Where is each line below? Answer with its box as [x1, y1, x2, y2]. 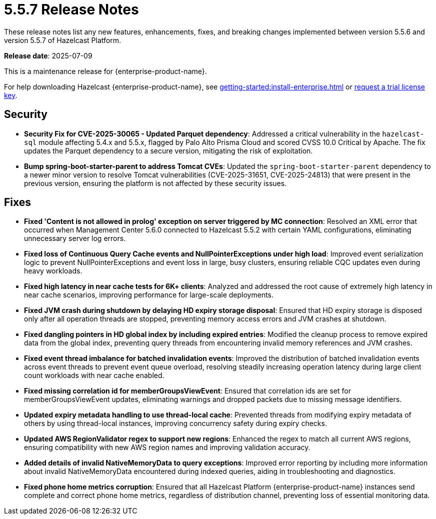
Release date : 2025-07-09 [4, 51, 92, 60]
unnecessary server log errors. [24, 234, 126, 243]
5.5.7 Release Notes [4, 1, 139, 18]
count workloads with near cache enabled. [24, 371, 164, 380]
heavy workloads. [24, 266, 82, 275]
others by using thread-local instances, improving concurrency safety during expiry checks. [24, 419, 327, 428]
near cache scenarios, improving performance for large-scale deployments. [24, 290, 274, 299]
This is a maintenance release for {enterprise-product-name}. [4, 66, 207, 75]
